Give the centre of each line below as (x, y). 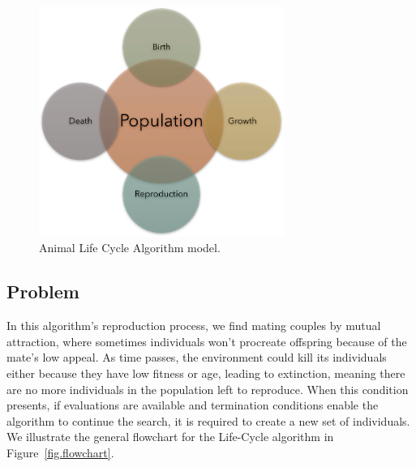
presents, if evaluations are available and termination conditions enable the (193, 405)
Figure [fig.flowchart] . (60, 452)
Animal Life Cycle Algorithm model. (130, 248)
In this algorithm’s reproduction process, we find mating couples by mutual (194, 326)
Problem (43, 291)
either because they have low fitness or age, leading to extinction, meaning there (206, 373)
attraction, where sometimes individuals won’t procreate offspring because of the (207, 341)
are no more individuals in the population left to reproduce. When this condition (208, 389)
